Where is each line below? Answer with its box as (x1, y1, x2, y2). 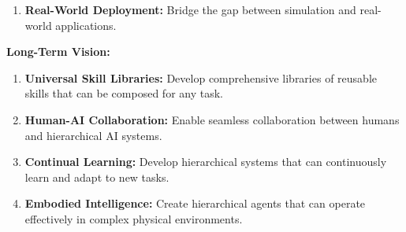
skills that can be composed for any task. (24, 85, 223, 101)
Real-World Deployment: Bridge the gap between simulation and (24, 2, 356, 17)
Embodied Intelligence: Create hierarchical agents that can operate (24, 195, 366, 212)
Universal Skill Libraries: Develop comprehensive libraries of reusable (24, 69, 377, 86)
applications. (55, 17, 117, 33)
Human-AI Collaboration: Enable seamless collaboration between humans (24, 111, 400, 127)
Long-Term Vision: (6, 43, 110, 60)
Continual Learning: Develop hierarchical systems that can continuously (24, 153, 387, 170)
